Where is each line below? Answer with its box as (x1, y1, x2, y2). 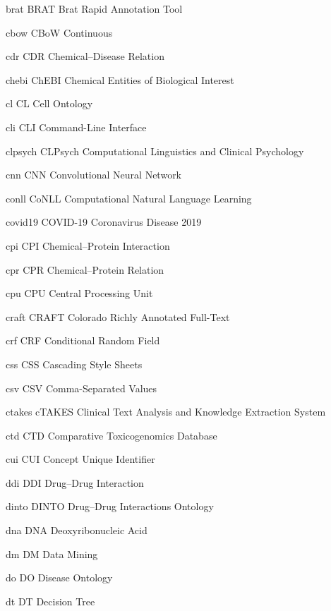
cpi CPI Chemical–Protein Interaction (6, 238, 170, 253)
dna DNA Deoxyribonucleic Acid (6, 523, 148, 538)
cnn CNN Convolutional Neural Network (6, 167, 182, 182)
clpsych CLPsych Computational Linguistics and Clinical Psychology (6, 143, 304, 158)
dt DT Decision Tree (6, 593, 95, 608)
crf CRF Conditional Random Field (6, 333, 160, 348)
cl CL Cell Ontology (6, 96, 93, 111)
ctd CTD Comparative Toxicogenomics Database (6, 428, 217, 442)
